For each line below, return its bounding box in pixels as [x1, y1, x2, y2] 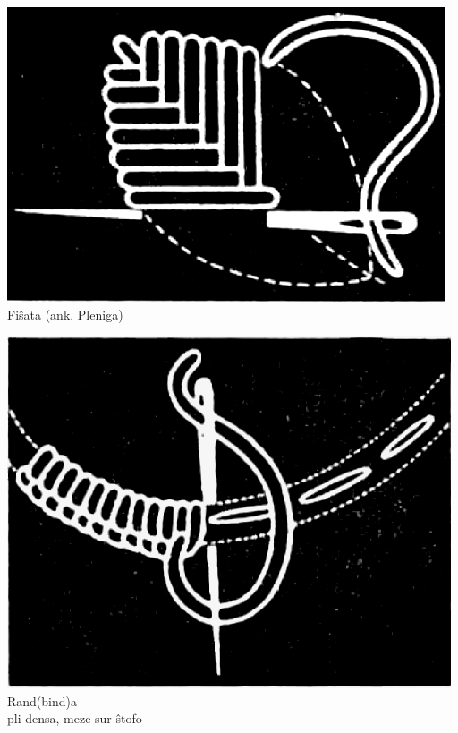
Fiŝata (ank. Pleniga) [7, 304, 123, 323]
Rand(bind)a [7, 691, 78, 710]
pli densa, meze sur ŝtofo [7, 709, 142, 728]
